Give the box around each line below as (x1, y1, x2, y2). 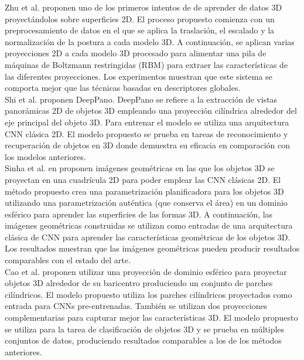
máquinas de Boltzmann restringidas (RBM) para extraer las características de (5, 58, 288, 70)
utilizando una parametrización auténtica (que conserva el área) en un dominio (5, 196, 288, 209)
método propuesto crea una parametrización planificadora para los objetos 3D (5, 185, 284, 197)
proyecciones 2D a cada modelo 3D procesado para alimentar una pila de (5, 47, 267, 59)
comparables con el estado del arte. (5, 254, 131, 266)
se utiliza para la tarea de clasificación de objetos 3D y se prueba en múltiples (5, 322, 285, 335)
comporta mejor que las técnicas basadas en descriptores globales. (5, 81, 241, 94)
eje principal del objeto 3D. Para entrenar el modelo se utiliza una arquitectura (5, 116, 289, 128)
